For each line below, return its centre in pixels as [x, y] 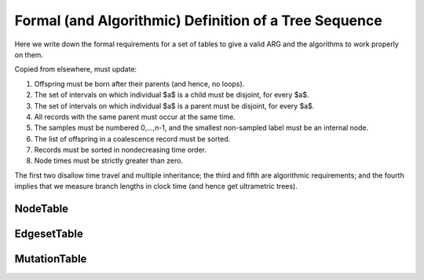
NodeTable [42, 209]
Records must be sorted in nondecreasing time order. [121, 150]
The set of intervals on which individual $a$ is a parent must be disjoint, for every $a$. [174, 105]
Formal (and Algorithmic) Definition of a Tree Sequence [198, 20]
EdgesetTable [49, 234]
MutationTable [51, 259]
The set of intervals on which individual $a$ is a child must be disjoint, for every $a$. [172, 95]
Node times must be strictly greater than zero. [109, 160]
